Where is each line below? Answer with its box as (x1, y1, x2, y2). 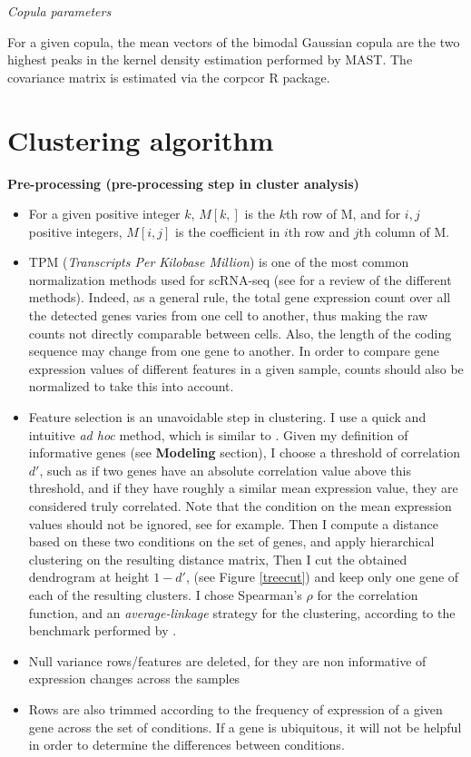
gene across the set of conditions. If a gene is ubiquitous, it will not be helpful (28, 717, 462, 736)
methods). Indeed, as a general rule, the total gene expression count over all (28, 288, 451, 307)
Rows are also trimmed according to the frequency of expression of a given (28, 699, 443, 718)
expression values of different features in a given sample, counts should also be (28, 359, 464, 378)
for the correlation (317, 585, 418, 604)
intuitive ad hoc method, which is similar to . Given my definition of (28, 425, 408, 444)
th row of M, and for (286, 204, 401, 223)
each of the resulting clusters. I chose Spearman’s (28, 585, 302, 604)
